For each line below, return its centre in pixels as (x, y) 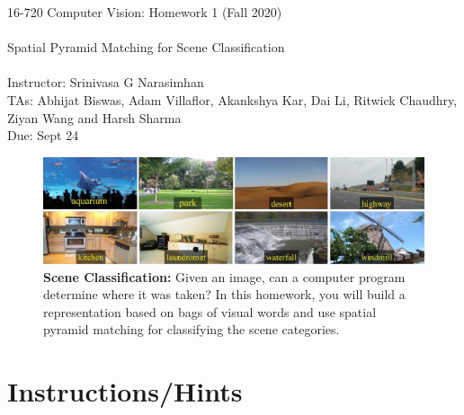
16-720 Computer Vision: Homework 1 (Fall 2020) (145, 12)
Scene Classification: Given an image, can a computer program (224, 276)
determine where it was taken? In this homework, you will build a (224, 294)
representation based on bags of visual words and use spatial (210, 311)
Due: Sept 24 (43, 135)
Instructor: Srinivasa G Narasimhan (106, 82)
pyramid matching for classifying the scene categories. (192, 329)
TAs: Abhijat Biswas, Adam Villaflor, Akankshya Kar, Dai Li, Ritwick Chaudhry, (232, 99)
